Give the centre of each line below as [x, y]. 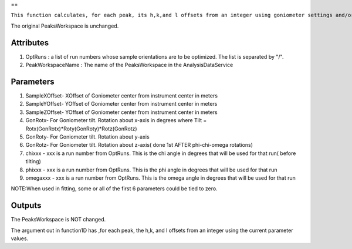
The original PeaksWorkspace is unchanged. [65, 26]
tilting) [33, 161]
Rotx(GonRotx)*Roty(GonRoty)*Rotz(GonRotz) [81, 129]
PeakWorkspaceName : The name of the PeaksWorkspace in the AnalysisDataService [129, 65]
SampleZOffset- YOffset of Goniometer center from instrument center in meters [121, 112]
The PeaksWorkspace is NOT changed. [58, 220]
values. [20, 238]
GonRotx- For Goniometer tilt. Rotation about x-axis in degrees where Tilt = [116, 120]
